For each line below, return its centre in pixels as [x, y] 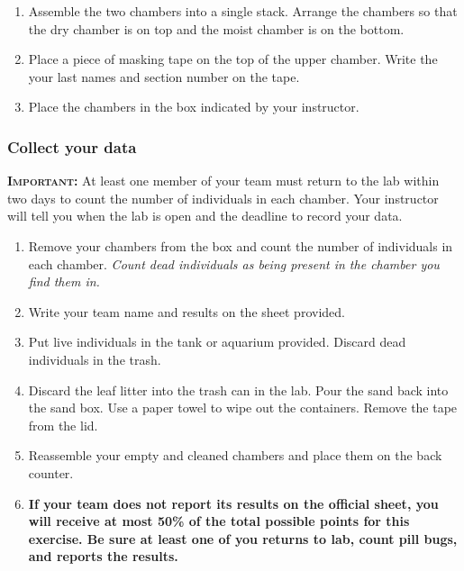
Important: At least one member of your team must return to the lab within [223, 181]
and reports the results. [103, 556]
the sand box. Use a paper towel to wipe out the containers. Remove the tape [243, 408]
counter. [51, 472]
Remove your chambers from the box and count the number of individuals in [241, 245]
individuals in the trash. [95, 359]
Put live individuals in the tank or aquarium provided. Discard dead [217, 342]
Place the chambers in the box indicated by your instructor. [194, 107]
